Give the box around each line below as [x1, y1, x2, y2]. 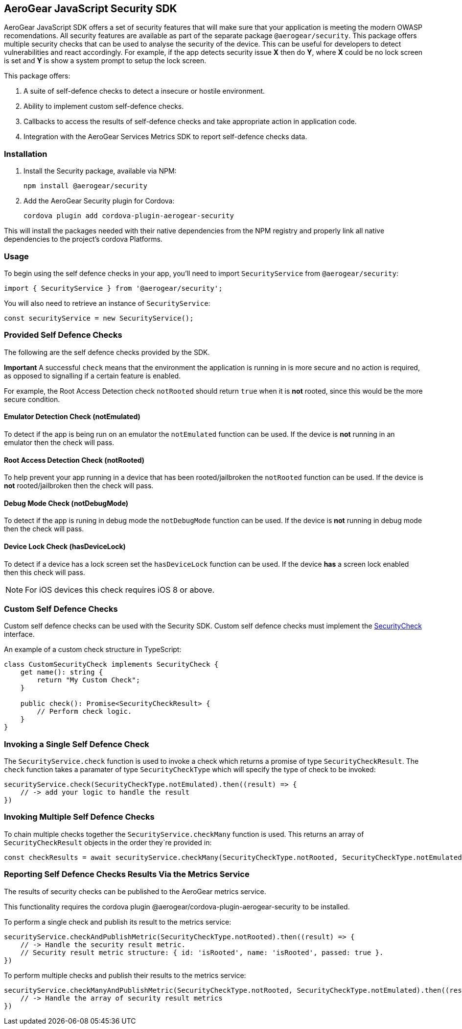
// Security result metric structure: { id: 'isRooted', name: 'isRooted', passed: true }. [20, 948, 384, 956]
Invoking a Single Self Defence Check [4, 739, 149, 749]
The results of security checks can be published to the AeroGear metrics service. [4, 887, 266, 896]
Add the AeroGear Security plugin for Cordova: [23, 197, 175, 205]
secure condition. [4, 395, 60, 403]
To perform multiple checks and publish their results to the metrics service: [4, 971, 246, 979]
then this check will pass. [4, 568, 85, 577]
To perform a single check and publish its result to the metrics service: [4, 917, 231, 926]
